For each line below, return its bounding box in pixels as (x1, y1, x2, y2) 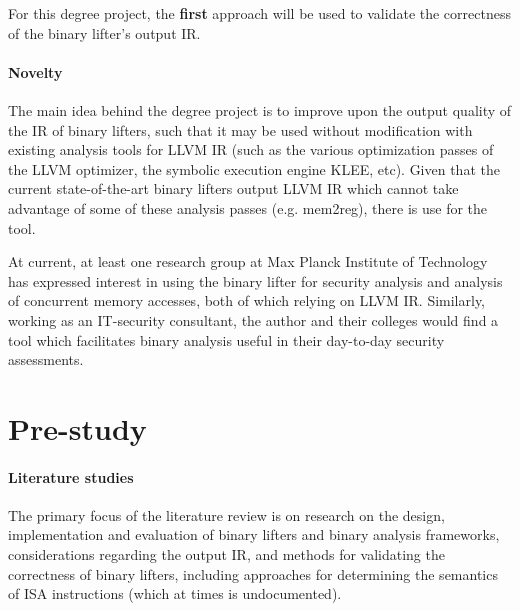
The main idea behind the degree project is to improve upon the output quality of (8, 99, 512, 120)
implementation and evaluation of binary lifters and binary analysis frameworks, (8, 524, 500, 545)
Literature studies (8, 466, 134, 487)
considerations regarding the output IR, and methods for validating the (8, 544, 445, 565)
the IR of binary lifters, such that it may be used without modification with (8, 119, 473, 140)
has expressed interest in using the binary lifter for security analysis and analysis (8, 270, 503, 291)
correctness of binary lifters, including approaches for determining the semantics (8, 563, 498, 584)
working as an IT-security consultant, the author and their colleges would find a (8, 309, 499, 330)
